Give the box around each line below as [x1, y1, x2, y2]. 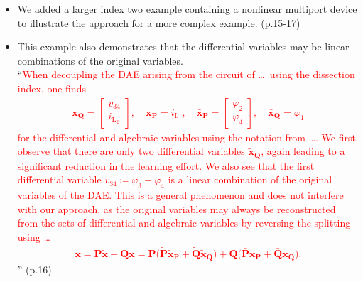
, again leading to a [261, 143, 345, 158]
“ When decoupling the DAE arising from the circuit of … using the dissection [17, 67, 355, 82]
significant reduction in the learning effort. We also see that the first [17, 158, 315, 173]
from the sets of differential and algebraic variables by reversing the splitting [17, 215, 351, 230]
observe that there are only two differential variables [17, 143, 245, 158]
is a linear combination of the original [168, 172, 332, 187]
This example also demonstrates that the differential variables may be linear [17, 39, 350, 54]
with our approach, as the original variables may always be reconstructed [17, 201, 336, 216]
